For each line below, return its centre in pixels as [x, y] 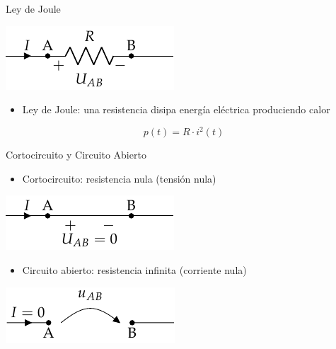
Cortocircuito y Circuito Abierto [76, 155]
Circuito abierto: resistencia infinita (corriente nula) [134, 270]
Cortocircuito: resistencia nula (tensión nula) [119, 178]
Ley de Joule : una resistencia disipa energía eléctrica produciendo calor [176, 109]
